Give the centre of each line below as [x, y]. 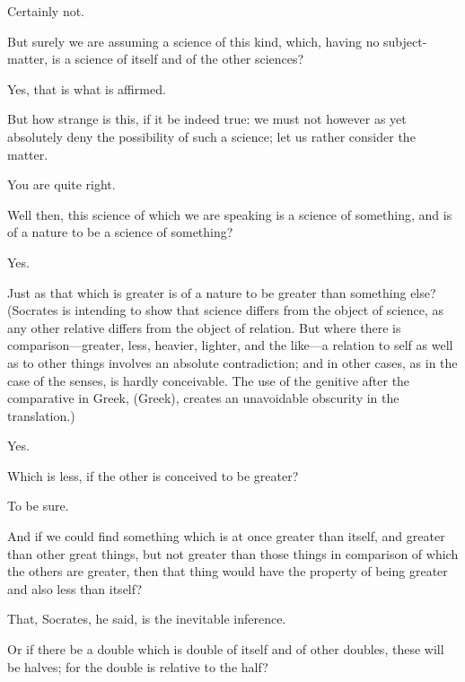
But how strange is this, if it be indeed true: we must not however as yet [207, 119]
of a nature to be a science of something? [120, 232]
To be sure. [38, 506]
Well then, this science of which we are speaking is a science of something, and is [230, 214]
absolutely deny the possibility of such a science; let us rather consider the [211, 136]
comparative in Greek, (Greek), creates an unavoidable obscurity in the [203, 398]
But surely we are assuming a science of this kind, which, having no [193, 41]
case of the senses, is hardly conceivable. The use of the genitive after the [209, 380]
